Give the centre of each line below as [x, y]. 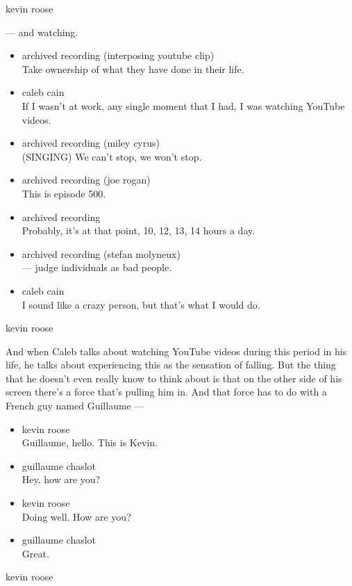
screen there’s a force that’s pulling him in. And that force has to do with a [166, 392]
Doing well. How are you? [76, 516]
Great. [35, 553]
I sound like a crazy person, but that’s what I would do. [141, 304]
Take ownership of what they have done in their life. [133, 68]
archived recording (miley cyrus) [91, 143]
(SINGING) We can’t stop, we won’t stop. [112, 156]
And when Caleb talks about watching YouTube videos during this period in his [176, 351]
